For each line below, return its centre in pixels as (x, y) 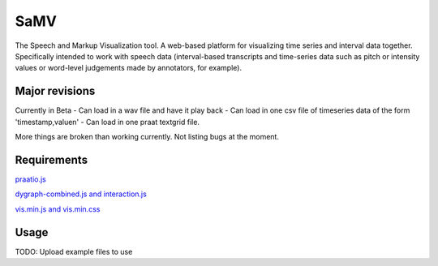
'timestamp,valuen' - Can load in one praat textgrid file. (107, 122)
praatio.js (30, 179)
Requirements (52, 159)
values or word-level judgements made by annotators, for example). (129, 68)
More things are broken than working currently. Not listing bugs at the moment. (147, 137)
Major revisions (55, 91)
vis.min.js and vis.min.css (58, 209)
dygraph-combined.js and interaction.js (81, 194)
